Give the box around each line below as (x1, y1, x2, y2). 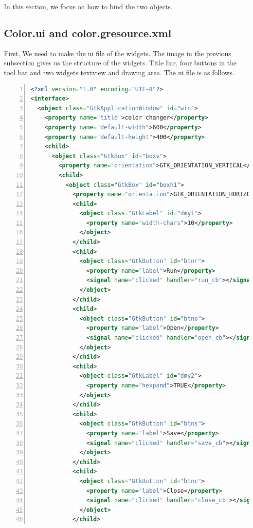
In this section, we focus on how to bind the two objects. (4, 1, 173, 11)
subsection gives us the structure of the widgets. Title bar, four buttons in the (4, 58, 237, 68)
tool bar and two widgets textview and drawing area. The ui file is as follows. (4, 67, 235, 77)
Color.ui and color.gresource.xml (4, 25, 172, 40)
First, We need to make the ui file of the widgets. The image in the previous (4, 48, 231, 58)
